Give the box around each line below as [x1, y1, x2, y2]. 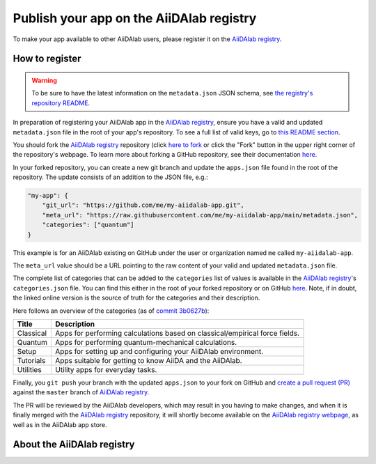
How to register [13, 53, 81, 65]
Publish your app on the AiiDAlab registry [13, 10, 257, 26]
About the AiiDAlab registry [13, 439, 135, 451]
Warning [31, 76, 57, 84]
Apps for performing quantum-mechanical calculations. [55, 337, 237, 347]
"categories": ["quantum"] [42, 221, 135, 229]
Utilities [17, 364, 42, 374]
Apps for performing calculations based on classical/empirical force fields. [55, 328, 299, 338]
